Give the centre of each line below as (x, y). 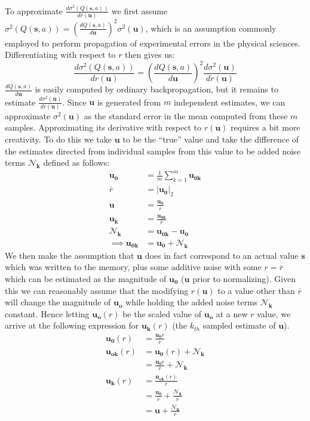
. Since (74, 102)
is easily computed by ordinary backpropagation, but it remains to (156, 89)
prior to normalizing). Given (244, 279)
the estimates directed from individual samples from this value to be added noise (153, 151)
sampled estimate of (239, 325)
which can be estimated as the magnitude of (86, 279)
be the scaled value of (162, 313)
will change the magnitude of (58, 302)
